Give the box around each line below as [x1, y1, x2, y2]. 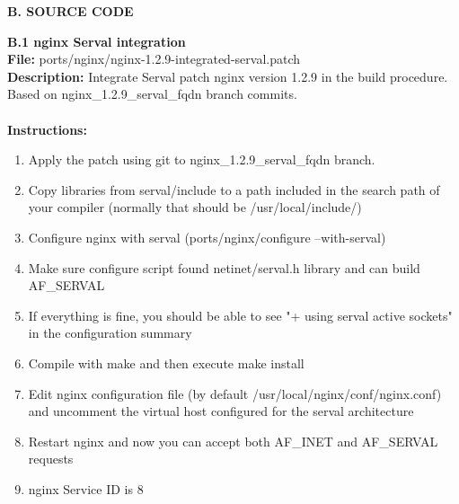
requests [28, 449, 74, 468]
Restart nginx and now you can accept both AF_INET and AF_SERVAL [28, 431, 438, 450]
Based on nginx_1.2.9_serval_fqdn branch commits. [7, 84, 297, 103]
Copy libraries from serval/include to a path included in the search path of [28, 180, 440, 199]
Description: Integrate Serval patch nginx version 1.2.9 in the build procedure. [7, 66, 448, 85]
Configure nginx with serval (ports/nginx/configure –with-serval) [28, 227, 386, 246]
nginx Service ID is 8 [28, 479, 144, 498]
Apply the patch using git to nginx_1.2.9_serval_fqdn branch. [28, 150, 375, 169]
